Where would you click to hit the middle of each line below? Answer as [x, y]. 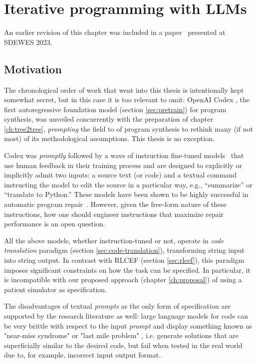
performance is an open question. [55, 224]
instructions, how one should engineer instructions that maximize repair [114, 214]
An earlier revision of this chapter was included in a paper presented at [115, 32]
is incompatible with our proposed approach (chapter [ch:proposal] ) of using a [123, 279]
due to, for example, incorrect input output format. [83, 355]
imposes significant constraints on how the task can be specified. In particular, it [127, 270]
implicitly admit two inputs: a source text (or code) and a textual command [121, 175]
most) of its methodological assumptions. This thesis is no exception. [109, 138]
